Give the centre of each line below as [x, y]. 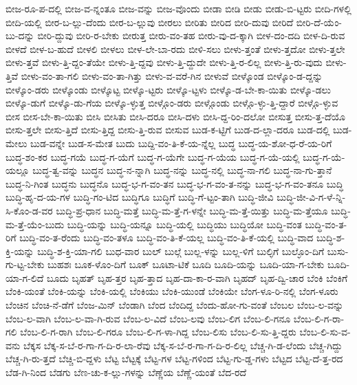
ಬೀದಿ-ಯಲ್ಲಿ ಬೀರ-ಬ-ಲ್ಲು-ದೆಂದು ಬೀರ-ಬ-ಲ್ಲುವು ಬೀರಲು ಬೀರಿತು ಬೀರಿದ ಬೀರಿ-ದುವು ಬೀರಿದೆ [150, 22]
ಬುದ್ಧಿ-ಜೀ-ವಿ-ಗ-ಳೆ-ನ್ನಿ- [311, 197]
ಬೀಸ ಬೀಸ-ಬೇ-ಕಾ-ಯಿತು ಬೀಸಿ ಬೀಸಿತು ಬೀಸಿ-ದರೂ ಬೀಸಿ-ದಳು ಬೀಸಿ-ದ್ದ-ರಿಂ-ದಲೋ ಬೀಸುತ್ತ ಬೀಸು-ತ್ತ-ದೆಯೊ [175, 116]
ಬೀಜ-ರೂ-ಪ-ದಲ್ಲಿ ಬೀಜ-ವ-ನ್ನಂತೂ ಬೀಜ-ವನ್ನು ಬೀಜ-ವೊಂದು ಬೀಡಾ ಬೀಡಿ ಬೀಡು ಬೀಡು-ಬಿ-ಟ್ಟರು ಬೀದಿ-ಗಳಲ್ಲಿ [178, 8]
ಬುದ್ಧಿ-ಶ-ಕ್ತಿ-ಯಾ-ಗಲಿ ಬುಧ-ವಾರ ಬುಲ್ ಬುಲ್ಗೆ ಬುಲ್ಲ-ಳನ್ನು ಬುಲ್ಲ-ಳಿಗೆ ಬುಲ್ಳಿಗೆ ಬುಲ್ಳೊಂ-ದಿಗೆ [181, 251]
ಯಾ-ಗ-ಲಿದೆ [25, 277]
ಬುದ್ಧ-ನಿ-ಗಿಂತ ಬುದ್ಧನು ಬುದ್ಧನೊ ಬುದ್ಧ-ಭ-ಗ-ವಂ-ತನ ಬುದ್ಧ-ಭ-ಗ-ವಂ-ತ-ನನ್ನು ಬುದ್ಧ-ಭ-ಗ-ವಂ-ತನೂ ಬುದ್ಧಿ [174, 183]
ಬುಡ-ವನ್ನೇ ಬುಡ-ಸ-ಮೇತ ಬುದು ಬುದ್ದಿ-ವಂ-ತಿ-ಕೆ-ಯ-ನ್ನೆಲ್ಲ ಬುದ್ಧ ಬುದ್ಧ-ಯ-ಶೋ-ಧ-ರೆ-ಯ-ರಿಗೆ [181, 143]
